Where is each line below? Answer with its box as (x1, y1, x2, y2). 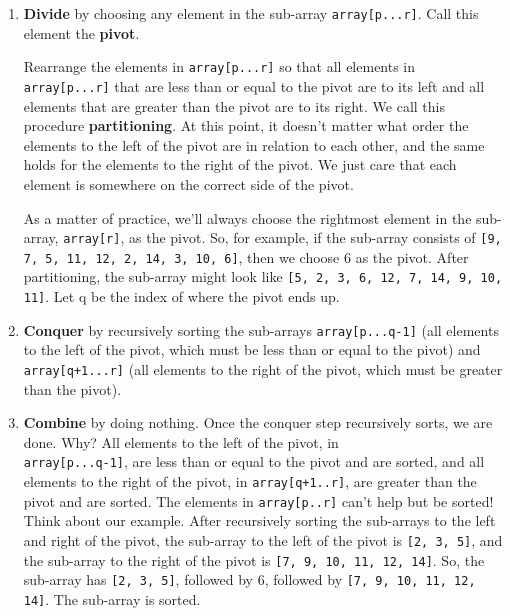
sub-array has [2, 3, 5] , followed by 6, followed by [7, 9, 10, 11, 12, (23, 569, 476, 590)
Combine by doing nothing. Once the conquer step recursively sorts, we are (23, 412, 493, 433)
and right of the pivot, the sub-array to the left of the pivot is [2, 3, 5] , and (23, 530, 503, 550)
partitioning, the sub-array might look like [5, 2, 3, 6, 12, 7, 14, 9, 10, (23, 266, 503, 287)
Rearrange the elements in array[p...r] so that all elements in (23, 56, 416, 77)
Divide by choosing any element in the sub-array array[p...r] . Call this (23, 3, 479, 23)
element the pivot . (23, 22, 140, 43)
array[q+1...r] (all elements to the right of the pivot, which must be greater (23, 359, 503, 379)
